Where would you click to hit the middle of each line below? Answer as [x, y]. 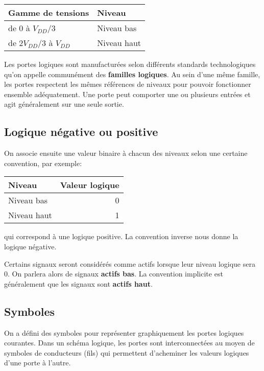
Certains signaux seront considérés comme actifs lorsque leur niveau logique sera [130, 263]
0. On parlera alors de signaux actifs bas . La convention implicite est [114, 274]
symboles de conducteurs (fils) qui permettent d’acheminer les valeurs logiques [127, 352]
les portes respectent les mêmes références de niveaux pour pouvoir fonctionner [128, 84]
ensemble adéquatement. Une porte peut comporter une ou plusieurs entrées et [127, 94]
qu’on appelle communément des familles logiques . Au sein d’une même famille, [132, 74]
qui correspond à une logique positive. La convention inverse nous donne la [121, 236]
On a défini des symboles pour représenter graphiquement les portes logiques [124, 332]
